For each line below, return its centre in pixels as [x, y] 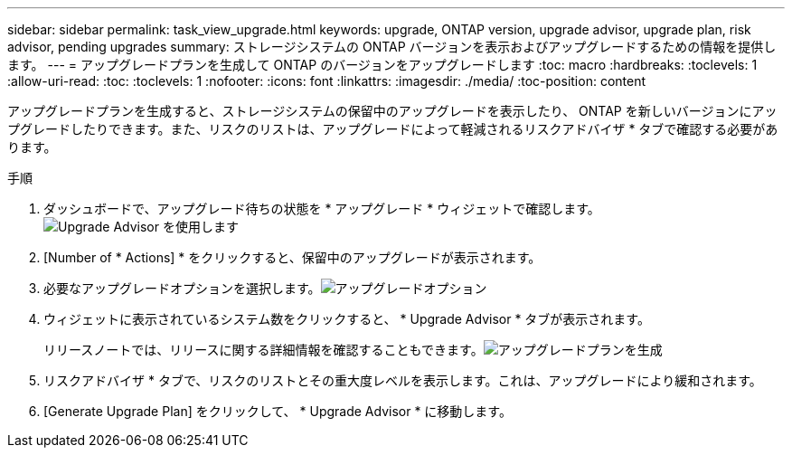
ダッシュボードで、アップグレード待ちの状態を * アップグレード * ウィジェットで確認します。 [322, 209]
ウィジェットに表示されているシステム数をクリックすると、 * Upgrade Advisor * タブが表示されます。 [347, 319]
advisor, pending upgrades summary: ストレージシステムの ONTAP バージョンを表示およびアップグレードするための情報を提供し [392, 47]
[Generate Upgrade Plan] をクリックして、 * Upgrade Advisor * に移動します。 [278, 411]
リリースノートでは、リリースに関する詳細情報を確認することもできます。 [264, 350]
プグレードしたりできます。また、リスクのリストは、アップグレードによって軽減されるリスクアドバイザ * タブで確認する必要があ [393, 129]
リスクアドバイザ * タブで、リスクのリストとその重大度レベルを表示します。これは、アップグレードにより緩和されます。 [403, 380]
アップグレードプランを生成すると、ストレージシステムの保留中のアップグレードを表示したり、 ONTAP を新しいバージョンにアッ [392, 111]
